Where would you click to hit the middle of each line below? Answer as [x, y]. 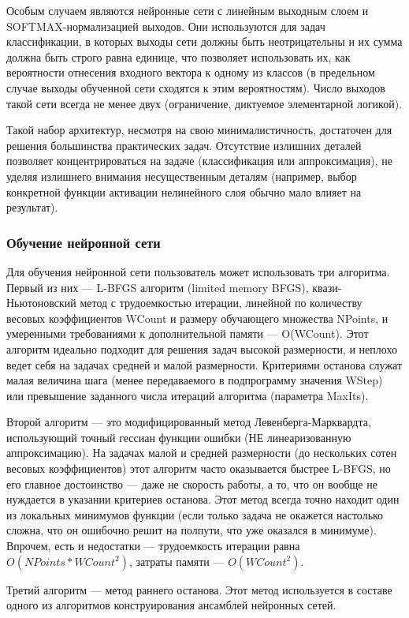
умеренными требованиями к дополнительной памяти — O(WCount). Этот [188, 333]
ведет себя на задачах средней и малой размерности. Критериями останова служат [204, 364]
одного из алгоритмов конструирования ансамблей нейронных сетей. [171, 605]
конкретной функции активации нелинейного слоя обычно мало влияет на [184, 191]
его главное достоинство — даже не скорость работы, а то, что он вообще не [192, 483]
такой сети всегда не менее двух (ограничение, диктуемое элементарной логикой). [204, 103]
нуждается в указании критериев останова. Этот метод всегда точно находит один [203, 499]
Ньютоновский [41, 303]
